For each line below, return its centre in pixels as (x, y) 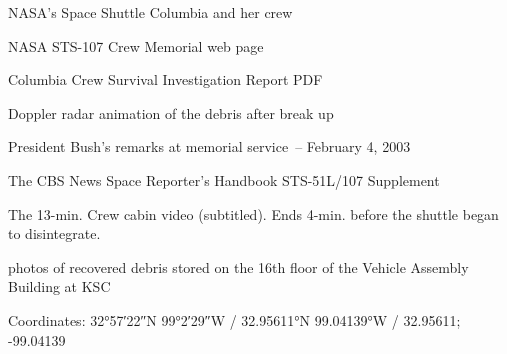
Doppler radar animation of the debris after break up (171, 112)
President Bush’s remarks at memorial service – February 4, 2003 (209, 146)
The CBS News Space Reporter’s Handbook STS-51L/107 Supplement (224, 179)
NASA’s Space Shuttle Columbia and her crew (150, 12)
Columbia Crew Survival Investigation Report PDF (165, 79)
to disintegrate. (54, 233)
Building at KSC (59, 286)
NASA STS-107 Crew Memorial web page (136, 45)
